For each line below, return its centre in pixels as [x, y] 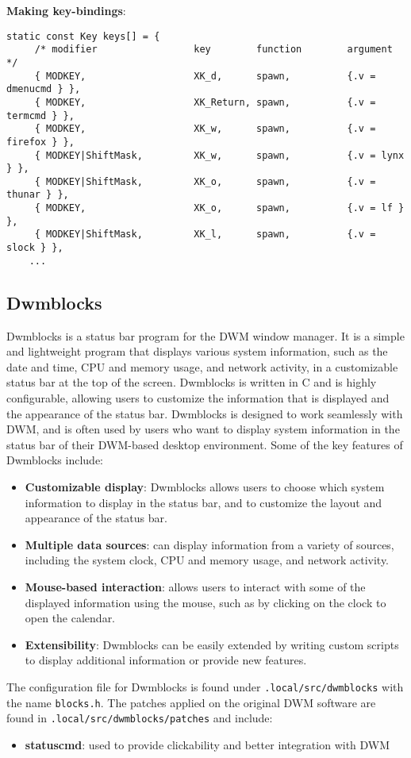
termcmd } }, [40, 115]
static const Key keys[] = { [83, 36]
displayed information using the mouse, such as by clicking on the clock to [205, 602]
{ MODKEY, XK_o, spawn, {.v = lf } [219, 208]
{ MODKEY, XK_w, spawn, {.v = [205, 129]
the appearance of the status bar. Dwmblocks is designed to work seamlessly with [205, 413]
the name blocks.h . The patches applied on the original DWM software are [191, 702]
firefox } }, [40, 142]
